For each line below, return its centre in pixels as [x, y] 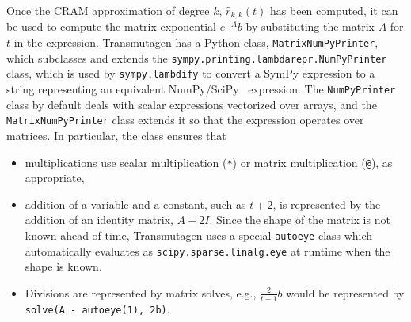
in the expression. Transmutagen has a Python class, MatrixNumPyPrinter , [196, 42]
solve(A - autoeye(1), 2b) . [97, 308]
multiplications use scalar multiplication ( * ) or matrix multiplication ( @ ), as [209, 162]
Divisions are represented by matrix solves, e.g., [141, 292]
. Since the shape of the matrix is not [300, 220]
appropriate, [55, 178]
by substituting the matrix [310, 27]
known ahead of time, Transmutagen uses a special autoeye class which [199, 235]
